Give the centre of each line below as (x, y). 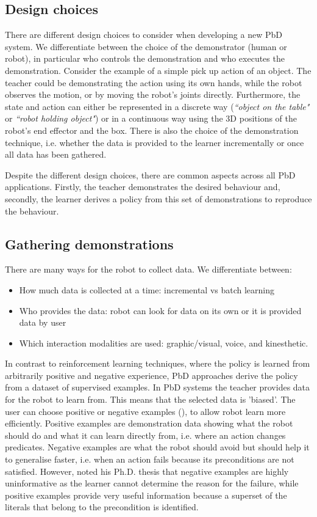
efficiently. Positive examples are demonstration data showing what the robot (149, 423)
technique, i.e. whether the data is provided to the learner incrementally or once (155, 142)
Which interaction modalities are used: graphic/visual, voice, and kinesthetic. (164, 343)
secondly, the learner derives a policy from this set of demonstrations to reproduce (158, 198)
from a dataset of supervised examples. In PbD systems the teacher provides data (158, 387)
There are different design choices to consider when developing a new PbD (144, 35)
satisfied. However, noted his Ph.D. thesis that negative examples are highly (147, 471)
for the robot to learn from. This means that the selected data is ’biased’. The (150, 399)
